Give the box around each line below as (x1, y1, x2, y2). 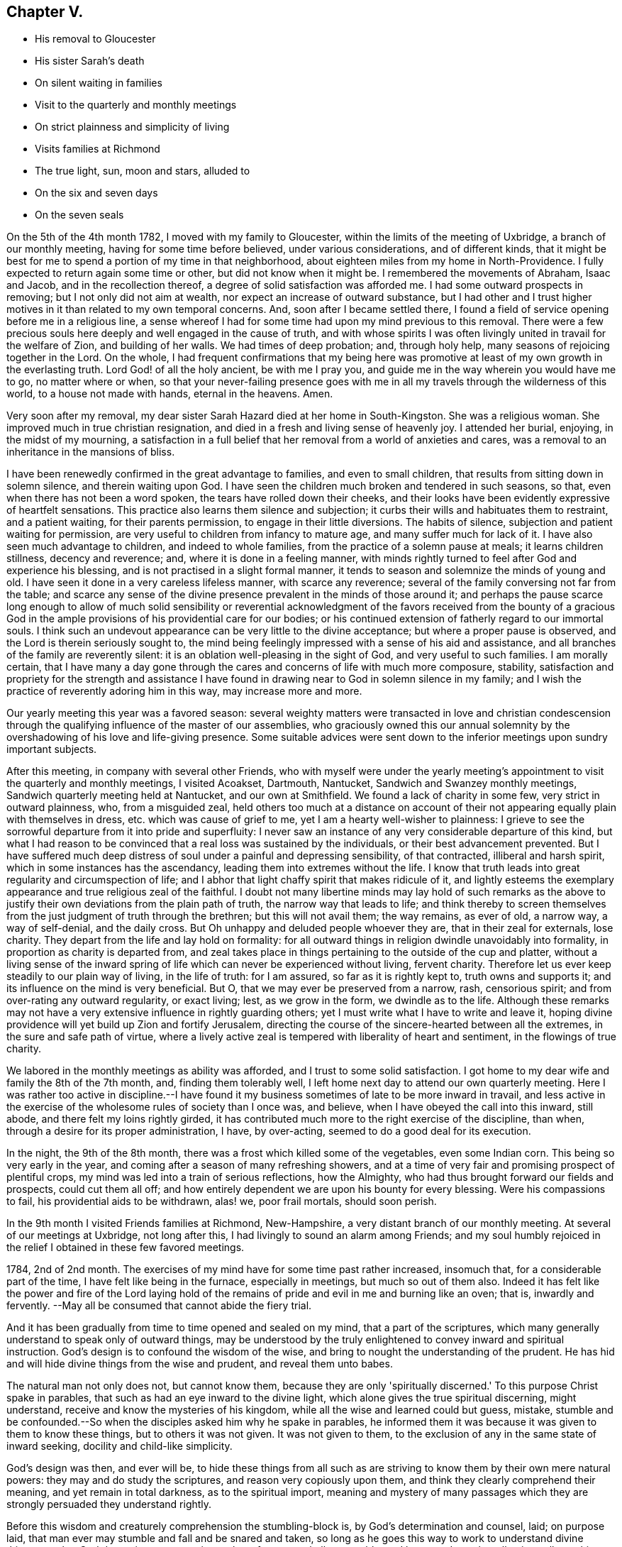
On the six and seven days (35, 187, 158, 199)
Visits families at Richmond (35, 143, 160, 155)
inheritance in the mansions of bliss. (6, 446, 175, 458)
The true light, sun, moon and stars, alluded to (35, 165, 250, 177)
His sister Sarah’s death (35, 55, 145, 67)
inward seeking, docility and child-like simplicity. (6, 1440, 233, 1453)
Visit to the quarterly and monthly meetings (35, 99, 237, 111)
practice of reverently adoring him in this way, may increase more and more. (6, 685, 362, 698)
